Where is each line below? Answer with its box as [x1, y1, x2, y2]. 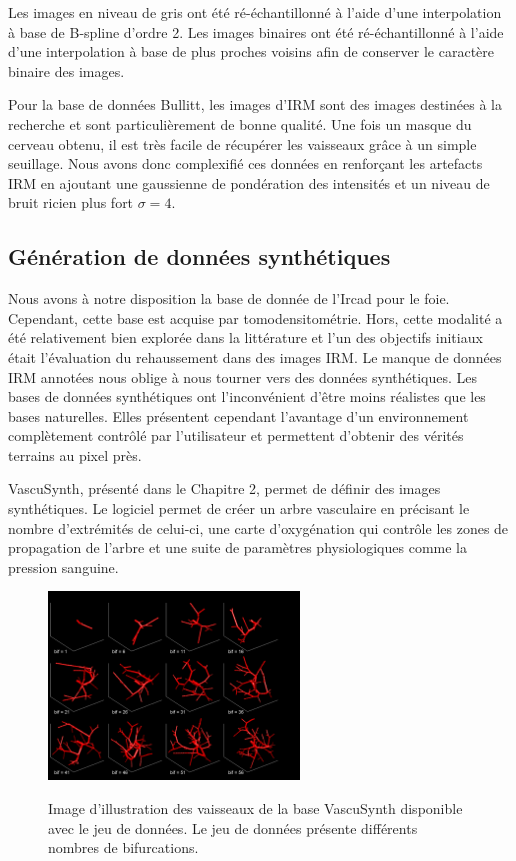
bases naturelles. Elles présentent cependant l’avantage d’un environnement [8, 405, 469, 426]
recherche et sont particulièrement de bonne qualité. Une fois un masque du [8, 113, 472, 134]
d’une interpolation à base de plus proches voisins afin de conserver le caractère [8, 41, 495, 62]
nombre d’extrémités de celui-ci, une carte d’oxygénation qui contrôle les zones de [8, 517, 509, 538]
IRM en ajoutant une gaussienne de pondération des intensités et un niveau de [8, 172, 490, 193]
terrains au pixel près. [8, 444, 142, 465]
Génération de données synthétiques [8, 241, 391, 272]
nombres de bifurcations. [48, 837, 199, 858]
